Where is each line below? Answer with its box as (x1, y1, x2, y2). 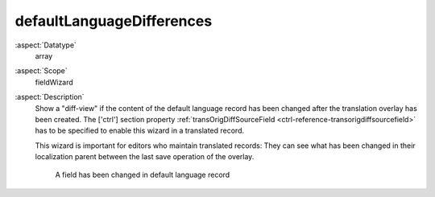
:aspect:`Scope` (14, 66, 68, 76)
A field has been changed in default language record (55, 170, 230, 180)
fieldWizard (35, 77, 74, 87)
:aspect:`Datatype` (14, 40, 77, 50)
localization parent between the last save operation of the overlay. (35, 152, 255, 162)
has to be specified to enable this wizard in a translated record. (35, 125, 245, 136)
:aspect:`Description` (14, 92, 85, 102)
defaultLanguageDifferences (14, 12, 213, 30)
